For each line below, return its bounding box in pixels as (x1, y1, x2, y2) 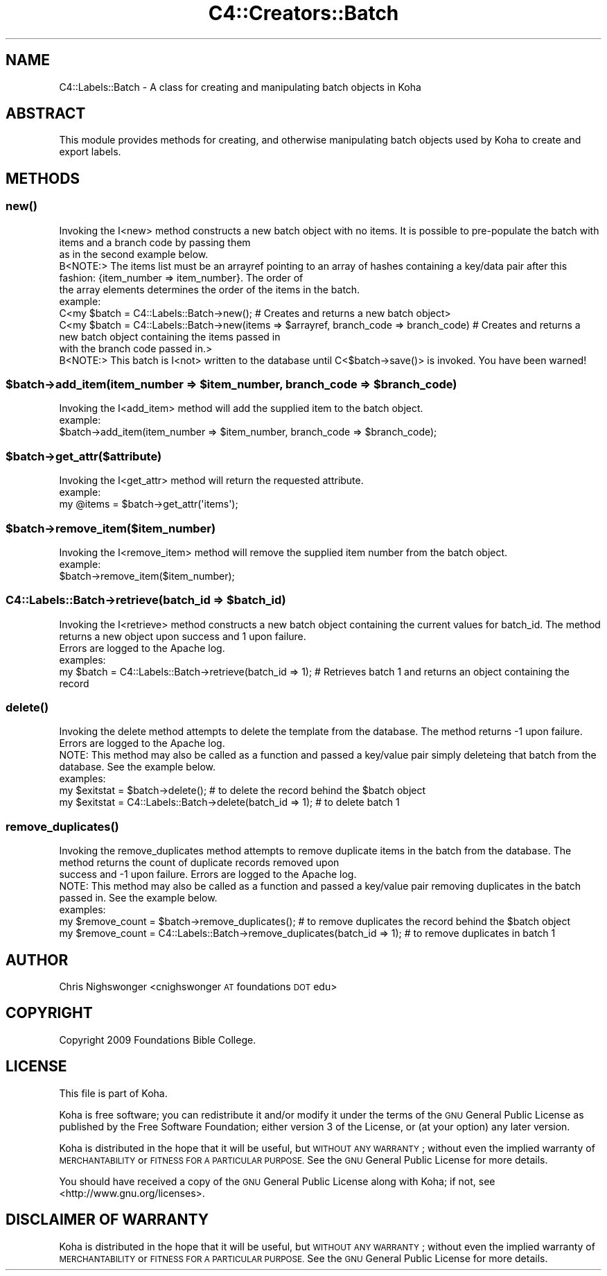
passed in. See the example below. (59, 892, 218, 904)
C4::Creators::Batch (208, 1, 399, 25)
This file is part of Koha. (59, 1087, 168, 1099)
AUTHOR (6, 951, 69, 969)
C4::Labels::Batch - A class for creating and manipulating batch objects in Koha (59, 80, 421, 93)
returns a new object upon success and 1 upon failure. (59, 630, 306, 642)
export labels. (59, 146, 121, 158)
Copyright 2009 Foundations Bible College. (59, 1033, 256, 1046)
